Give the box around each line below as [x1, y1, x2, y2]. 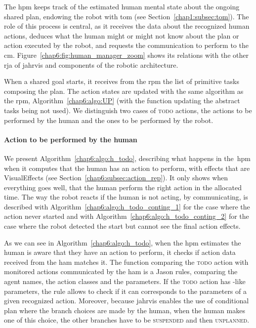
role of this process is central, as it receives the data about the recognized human [4, 21, 250, 31]
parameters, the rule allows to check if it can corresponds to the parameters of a [4, 286, 247, 296]
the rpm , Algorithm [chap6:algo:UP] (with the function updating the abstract [4, 95, 240, 106]
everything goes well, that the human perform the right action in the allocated [4, 182, 242, 192]
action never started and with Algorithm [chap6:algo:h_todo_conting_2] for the [4, 211, 249, 221]
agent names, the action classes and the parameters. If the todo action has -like [4, 276, 246, 287]
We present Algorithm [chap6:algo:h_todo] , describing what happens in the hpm [4, 153, 251, 163]
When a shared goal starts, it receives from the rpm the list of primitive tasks [4, 76, 239, 86]
